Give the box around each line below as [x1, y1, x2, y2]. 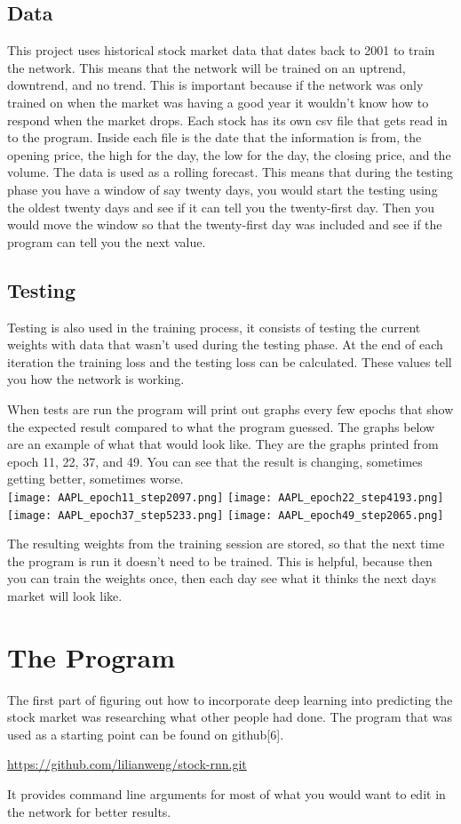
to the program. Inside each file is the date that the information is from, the [7, 128, 422, 147]
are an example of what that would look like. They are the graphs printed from [7, 435, 439, 453]
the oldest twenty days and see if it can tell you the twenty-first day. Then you [7, 197, 434, 216]
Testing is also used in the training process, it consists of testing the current [7, 317, 421, 336]
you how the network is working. [7, 370, 185, 388]
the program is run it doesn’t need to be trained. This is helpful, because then [7, 551, 433, 570]
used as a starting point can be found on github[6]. [7, 724, 284, 743]
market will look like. [7, 586, 123, 604]
